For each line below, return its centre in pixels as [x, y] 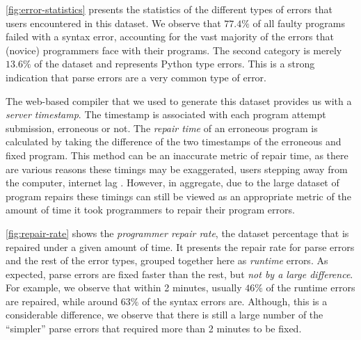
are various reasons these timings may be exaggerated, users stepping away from [177, 169]
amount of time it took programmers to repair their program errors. [150, 210]
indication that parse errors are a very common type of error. [136, 77]
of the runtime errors [311, 288]
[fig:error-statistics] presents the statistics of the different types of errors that [169, 9]
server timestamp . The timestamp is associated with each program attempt [166, 114]
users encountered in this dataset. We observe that [113, 23]
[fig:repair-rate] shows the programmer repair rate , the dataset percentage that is [177, 233]
